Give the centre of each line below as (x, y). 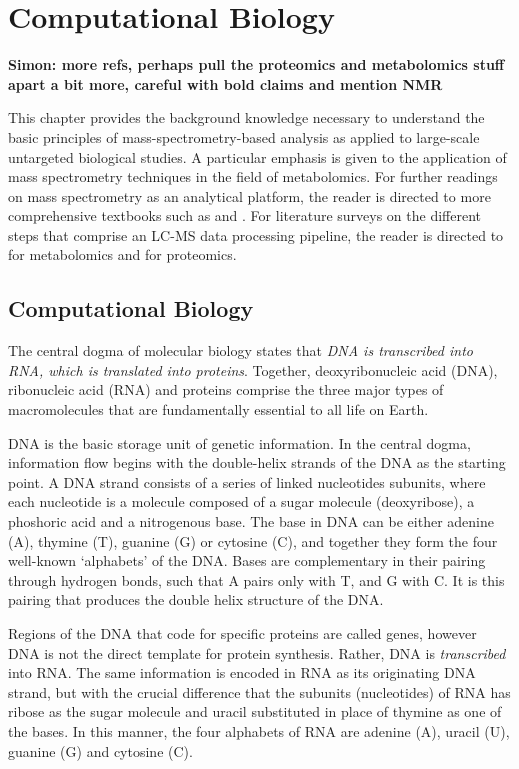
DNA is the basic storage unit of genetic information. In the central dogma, (239, 442)
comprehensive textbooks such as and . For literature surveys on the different (244, 215)
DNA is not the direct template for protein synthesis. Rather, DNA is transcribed (257, 652)
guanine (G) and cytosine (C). (100, 750)
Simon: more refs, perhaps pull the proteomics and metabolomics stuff (256, 64)
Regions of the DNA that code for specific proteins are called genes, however (242, 632)
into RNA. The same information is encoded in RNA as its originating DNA (242, 672)
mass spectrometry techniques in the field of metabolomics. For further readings (253, 176)
